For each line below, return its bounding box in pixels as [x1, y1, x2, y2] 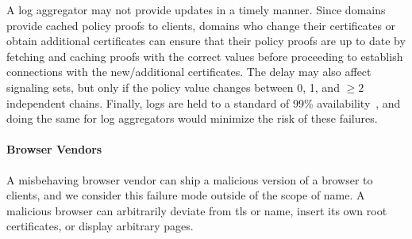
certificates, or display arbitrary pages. [6, 218, 194, 234]
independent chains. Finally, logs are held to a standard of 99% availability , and [6, 94, 401, 111]
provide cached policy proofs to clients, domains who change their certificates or [6, 17, 396, 33]
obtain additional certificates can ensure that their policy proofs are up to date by [6, 32, 406, 49]
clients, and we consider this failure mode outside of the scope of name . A [6, 187, 365, 203]
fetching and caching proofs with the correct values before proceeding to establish [6, 47, 403, 64]
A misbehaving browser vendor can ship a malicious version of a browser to [6, 171, 373, 188]
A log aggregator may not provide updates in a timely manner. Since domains [6, 2, 386, 17]
